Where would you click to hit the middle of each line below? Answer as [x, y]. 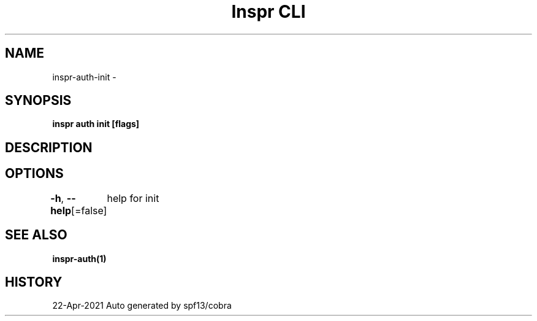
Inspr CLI [268, 12]
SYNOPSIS [38, 101]
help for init [133, 198]
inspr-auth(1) [79, 258]
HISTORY [34, 282]
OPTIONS [34, 174]
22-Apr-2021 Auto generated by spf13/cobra [142, 306]
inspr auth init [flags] [96, 124]
